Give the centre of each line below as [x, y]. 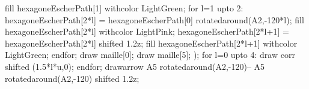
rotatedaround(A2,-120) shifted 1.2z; [72, 78]
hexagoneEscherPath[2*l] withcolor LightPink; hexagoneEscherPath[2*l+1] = [147, 31]
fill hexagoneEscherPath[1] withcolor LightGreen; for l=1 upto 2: [124, 8]
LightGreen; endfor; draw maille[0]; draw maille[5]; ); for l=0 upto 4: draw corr [150, 55]
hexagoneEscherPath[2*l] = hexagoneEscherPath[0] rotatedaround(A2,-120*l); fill [154, 19]
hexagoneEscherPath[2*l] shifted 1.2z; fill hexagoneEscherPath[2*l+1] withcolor [151, 43]
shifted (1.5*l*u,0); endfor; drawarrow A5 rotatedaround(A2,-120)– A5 [135, 66]
